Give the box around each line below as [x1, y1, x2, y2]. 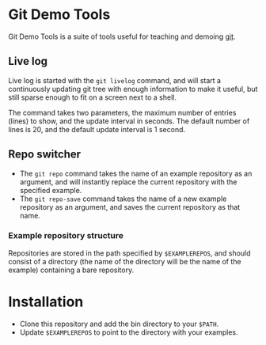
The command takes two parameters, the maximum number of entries [8, 108, 237, 117]
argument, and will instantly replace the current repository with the [19, 176, 237, 187]
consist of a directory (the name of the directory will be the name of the [8, 256, 241, 266]
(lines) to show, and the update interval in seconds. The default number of [8, 116, 250, 126]
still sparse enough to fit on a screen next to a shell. [8, 93, 177, 102]
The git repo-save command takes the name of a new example [19, 194, 227, 203]
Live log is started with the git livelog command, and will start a [8, 75, 222, 85]
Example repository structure [8, 230, 124, 241]
